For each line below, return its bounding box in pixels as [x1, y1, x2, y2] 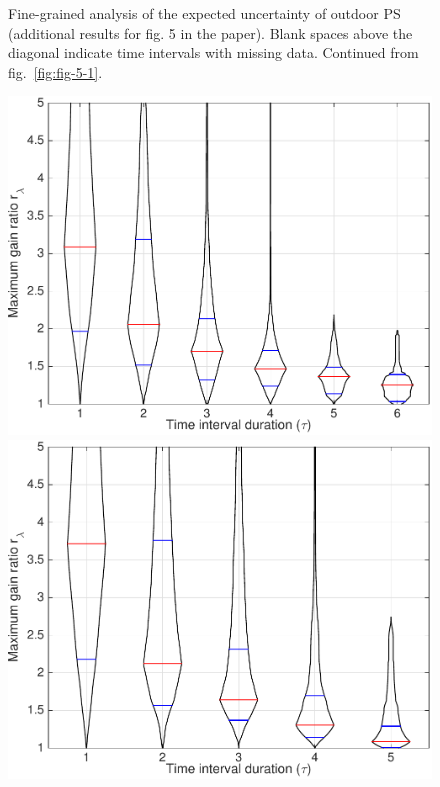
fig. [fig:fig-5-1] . [8, 61, 103, 82]
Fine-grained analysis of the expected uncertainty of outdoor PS [8, 3, 401, 23]
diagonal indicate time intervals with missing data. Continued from [8, 42, 419, 63]
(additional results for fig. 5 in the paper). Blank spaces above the [8, 22, 413, 43]
